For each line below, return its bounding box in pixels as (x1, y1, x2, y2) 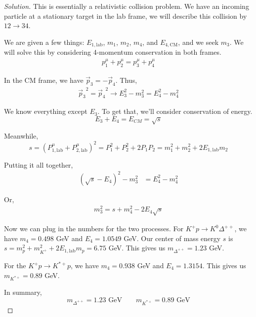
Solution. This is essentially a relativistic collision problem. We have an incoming (4, 1, 249, 11)
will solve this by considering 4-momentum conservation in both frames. (4, 47, 221, 57)
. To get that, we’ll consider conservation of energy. (97, 106, 253, 116)
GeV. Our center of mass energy (124, 233, 221, 243)
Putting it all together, (4, 159, 73, 170)
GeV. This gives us (108, 243, 166, 253)
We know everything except (4, 106, 87, 116)
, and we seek (178, 36, 219, 47)
